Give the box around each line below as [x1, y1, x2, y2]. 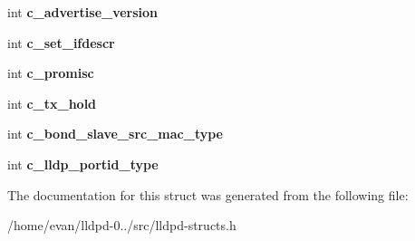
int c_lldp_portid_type [7, 154, 159, 173]
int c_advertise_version [7, 3, 159, 21]
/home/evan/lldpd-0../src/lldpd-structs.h [7, 216, 236, 235]
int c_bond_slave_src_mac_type [7, 124, 223, 143]
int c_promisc [7, 63, 94, 82]
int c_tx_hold [7, 93, 97, 112]
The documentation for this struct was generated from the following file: [7, 185, 409, 204]
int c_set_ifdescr [7, 33, 115, 52]
